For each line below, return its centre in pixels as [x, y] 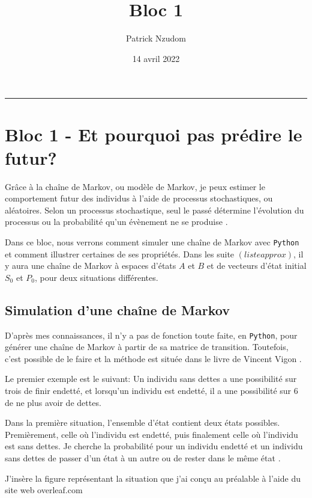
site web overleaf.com [44, 490]
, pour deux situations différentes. [96, 277]
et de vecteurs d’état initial [256, 266]
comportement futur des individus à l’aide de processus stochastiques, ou [139, 198]
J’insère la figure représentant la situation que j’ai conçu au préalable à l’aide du [153, 478]
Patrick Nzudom [156, 38]
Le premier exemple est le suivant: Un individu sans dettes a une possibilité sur [151, 379]
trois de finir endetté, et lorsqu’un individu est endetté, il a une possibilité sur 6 [151, 391]
